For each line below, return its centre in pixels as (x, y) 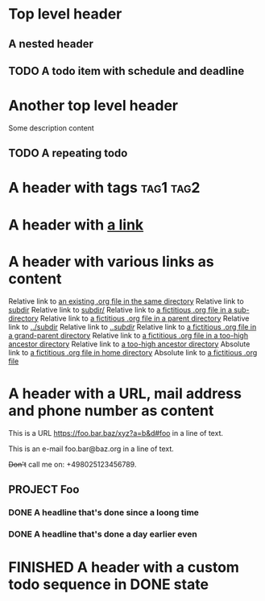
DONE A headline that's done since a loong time (104, 512)
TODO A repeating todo (68, 153)
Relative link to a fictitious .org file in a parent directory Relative (145, 318)
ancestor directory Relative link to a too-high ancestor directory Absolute (129, 344)
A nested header (51, 44)
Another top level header (93, 106)
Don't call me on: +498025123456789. (72, 464)
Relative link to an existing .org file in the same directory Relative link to (126, 301)
